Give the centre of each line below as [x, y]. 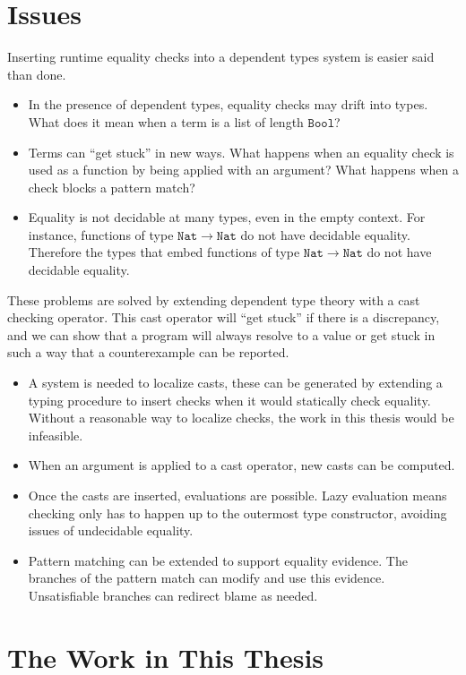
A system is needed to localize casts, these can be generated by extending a [235, 383]
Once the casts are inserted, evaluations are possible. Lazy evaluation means [237, 495]
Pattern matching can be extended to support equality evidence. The [218, 560]
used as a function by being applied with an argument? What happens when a [243, 170]
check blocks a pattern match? [112, 187]
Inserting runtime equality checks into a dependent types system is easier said [221, 57]
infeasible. [56, 435]
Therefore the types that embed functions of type [164, 252]
